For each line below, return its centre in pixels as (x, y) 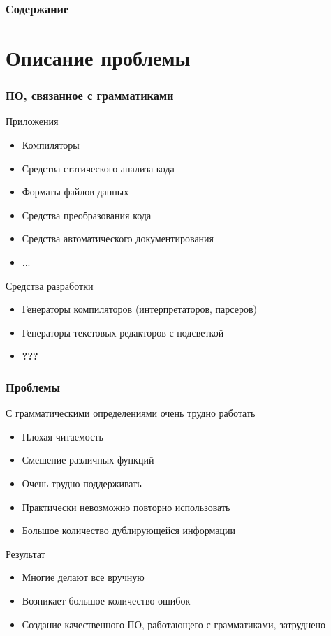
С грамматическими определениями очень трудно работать (131, 413)
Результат (25, 553)
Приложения (32, 121)
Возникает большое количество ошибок (106, 600)
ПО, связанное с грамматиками (90, 95)
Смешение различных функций (88, 460)
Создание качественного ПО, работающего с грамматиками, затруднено (174, 624)
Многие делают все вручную (83, 577)
